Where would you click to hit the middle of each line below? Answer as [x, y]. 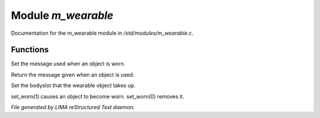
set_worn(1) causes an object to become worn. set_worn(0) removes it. [98, 96]
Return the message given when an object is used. [73, 74]
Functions [30, 50]
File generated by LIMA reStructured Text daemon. [73, 107]
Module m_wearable [62, 15]
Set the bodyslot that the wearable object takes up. [73, 86]
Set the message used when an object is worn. [68, 64]
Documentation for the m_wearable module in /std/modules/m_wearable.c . [102, 33]
